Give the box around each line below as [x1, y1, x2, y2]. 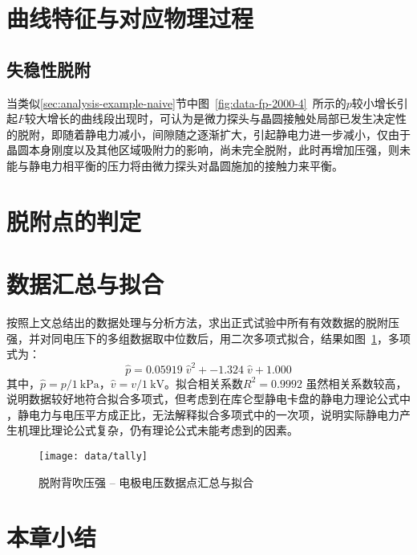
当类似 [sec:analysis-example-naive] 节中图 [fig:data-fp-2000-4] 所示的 [6, 94, 346, 111]
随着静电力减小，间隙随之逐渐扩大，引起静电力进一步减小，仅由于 [62, 125, 411, 142]
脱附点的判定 [6, 204, 142, 237]
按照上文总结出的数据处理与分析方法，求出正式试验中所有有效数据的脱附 [6, 314, 388, 331]
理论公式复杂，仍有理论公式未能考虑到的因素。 [51, 422, 298, 439]
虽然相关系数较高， [306, 374, 407, 391]
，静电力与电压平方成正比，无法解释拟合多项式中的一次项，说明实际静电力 [6, 406, 399, 422]
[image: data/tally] [38, 450, 148, 462]
